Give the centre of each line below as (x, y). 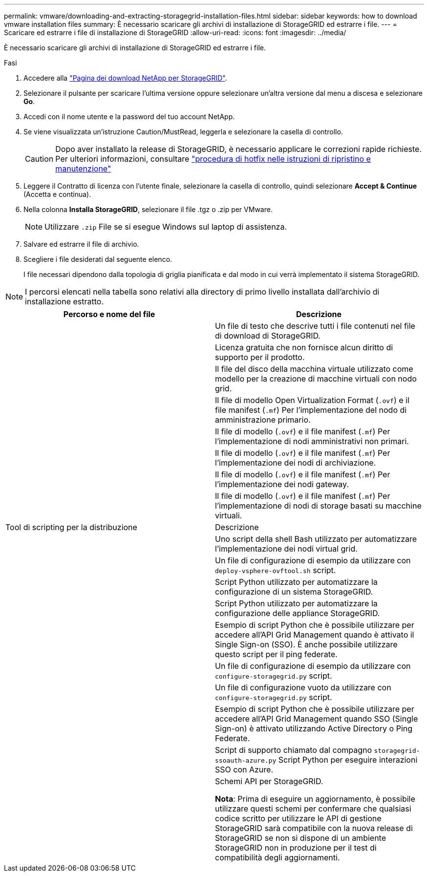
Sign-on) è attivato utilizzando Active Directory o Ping (314, 728)
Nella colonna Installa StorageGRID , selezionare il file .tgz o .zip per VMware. (148, 209)
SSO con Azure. (244, 769)
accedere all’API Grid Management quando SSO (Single (317, 719)
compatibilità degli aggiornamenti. (278, 857)
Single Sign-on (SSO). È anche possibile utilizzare (306, 644)
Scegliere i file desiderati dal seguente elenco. (98, 259)
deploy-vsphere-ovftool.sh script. (276, 570)
